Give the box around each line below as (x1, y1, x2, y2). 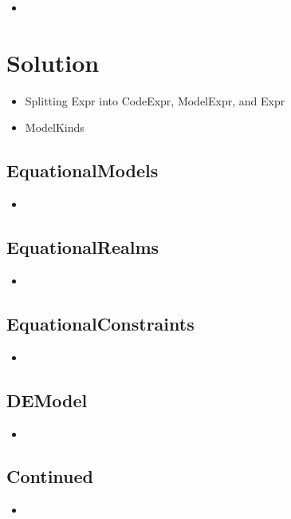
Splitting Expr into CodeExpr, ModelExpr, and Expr (25, 92, 285, 109)
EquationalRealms (6, 235, 159, 259)
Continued (6, 464, 94, 489)
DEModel (6, 387, 88, 412)
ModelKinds (25, 119, 85, 136)
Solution (6, 46, 100, 78)
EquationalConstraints (6, 311, 195, 335)
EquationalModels (6, 158, 159, 183)
